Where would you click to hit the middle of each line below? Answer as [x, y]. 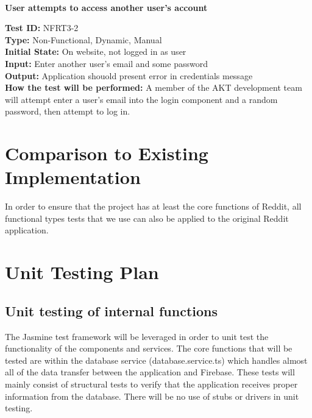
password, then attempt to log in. [68, 111]
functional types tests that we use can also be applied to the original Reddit [147, 218]
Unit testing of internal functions [112, 310]
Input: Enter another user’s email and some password [106, 63]
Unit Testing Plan [82, 272]
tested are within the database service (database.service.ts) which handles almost [156, 360]
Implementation [73, 177]
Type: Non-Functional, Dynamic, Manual [83, 39]
